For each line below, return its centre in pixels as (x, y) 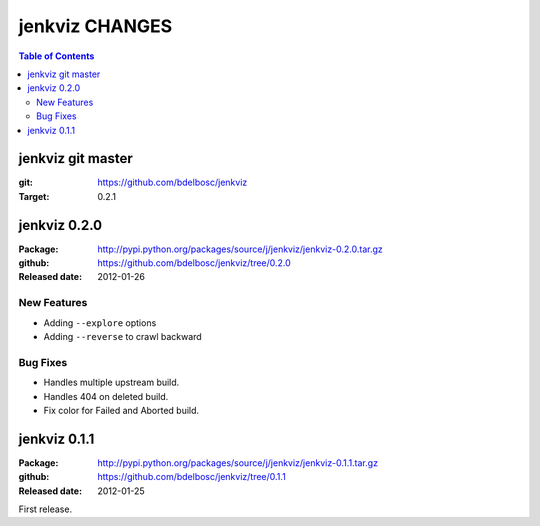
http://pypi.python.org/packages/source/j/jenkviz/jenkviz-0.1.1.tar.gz (238, 462)
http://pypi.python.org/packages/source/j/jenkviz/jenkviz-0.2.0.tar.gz (240, 249)
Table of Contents (56, 56)
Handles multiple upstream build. (111, 382)
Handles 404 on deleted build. (106, 396)
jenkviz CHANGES (95, 26)
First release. (45, 509)
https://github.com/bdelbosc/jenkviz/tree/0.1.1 (192, 477)
